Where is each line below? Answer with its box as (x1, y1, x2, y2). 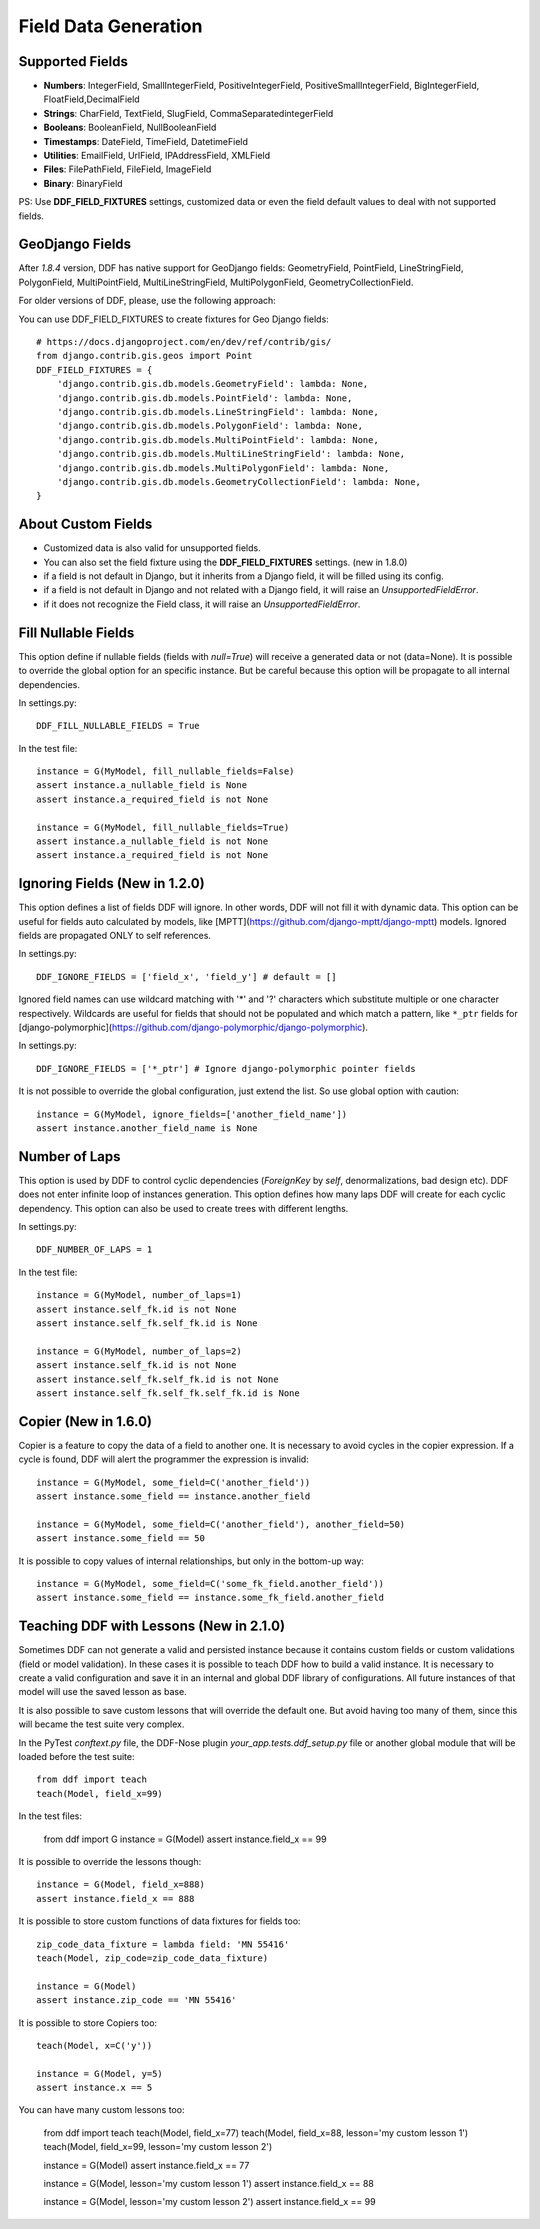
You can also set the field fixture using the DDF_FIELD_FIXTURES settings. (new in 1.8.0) (43, 556, 408, 568)
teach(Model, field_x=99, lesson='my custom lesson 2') (43, 2141, 273, 2153)
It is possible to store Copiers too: (18, 2016, 158, 2029)
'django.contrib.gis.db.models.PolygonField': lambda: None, (56, 420, 364, 432)
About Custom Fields (18, 516, 153, 533)
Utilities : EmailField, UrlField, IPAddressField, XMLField (43, 150, 271, 162)
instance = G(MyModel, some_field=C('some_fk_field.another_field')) (36, 1578, 385, 1590)
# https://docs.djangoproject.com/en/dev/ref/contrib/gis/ (36, 336, 332, 348)
